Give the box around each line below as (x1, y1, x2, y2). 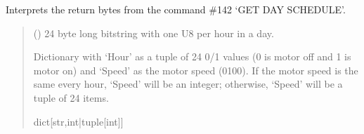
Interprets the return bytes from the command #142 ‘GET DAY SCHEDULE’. (6, 2, 346, 16)
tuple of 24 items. (33, 90, 109, 105)
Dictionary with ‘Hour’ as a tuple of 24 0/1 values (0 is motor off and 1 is (33, 49, 351, 64)
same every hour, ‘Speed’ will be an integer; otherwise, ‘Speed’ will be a (33, 76, 343, 91)
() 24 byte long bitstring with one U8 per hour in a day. (33, 25, 274, 40)
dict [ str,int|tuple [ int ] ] (33, 114, 124, 128)
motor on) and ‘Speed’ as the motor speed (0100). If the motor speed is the (33, 62, 358, 77)
